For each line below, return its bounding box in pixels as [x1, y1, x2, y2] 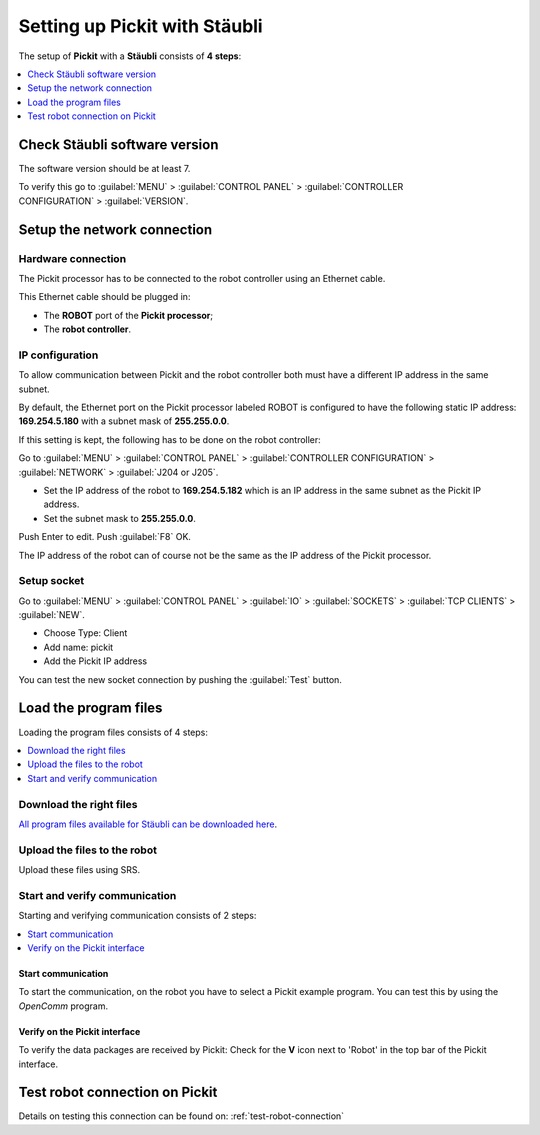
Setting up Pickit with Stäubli [18, 15, 264, 37]
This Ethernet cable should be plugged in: [18, 291, 191, 303]
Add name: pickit [43, 641, 114, 653]
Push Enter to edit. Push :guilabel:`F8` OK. [18, 531, 192, 543]
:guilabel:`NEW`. [18, 609, 85, 621]
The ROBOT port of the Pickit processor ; [43, 309, 214, 321]
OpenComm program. [18, 1000, 109, 1012]
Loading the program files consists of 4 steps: [18, 726, 209, 738]
